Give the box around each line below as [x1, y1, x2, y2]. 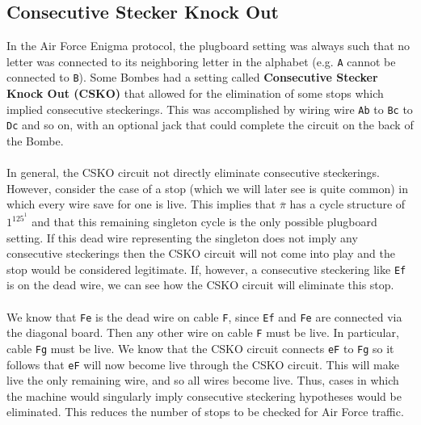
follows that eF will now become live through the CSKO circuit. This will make [6, 356, 399, 372]
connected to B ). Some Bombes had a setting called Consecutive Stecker [6, 69, 378, 86]
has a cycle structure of [289, 196, 406, 212]
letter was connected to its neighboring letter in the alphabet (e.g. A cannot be [6, 53, 396, 69]
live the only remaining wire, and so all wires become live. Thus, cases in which [6, 372, 399, 389]
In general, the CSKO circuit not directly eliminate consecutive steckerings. [6, 164, 380, 181]
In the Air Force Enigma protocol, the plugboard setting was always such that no [6, 37, 410, 54]
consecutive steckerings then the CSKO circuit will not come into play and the [6, 245, 395, 262]
